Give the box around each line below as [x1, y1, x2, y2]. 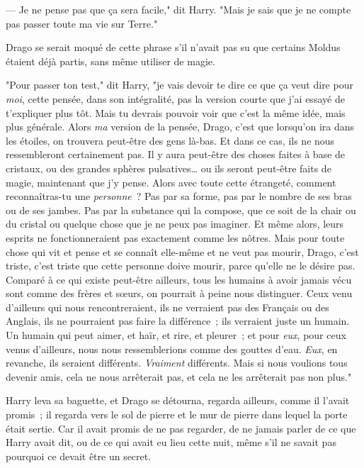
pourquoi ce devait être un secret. [6, 448, 152, 463]
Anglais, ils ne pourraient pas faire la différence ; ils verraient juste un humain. [6, 313, 350, 328]
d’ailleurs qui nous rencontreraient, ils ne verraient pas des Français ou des [6, 299, 329, 314]
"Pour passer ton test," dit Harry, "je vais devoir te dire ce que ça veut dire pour [6, 77, 353, 92]
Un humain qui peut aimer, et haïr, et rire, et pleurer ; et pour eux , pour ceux [6, 328, 346, 342]
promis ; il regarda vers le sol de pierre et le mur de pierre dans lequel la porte [6, 407, 348, 422]
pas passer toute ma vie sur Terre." [6, 16, 158, 30]
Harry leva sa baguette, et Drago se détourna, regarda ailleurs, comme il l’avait [6, 393, 350, 408]
